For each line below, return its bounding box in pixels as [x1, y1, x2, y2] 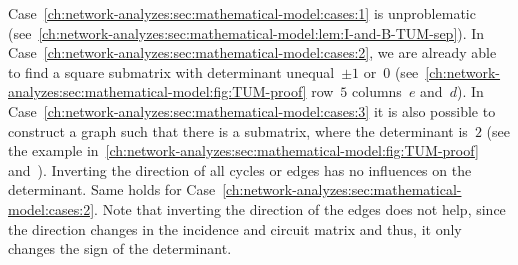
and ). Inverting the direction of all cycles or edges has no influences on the [8, 159, 472, 180]
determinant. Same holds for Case [8, 179, 216, 200]
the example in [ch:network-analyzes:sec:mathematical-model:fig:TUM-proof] [8, 140, 479, 161]
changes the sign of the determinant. [8, 238, 232, 259]
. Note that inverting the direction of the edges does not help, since [94, 198, 506, 219]
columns [352, 81, 402, 102]
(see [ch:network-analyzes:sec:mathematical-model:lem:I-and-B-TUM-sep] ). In [8, 22, 485, 43]
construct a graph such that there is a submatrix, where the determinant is [8, 120, 468, 141]
